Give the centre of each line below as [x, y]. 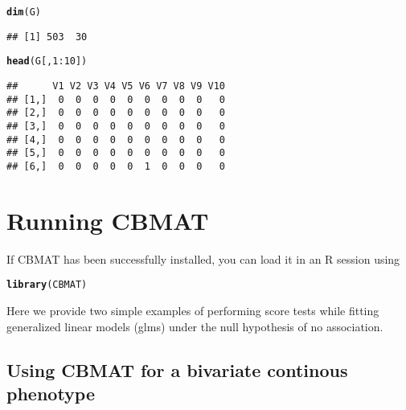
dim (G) [24, 12]
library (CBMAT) [47, 285]
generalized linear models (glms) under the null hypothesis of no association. [195, 326]
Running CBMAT [108, 220]
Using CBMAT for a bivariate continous [177, 369]
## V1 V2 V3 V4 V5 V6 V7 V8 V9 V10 [116, 86]
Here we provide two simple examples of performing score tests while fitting [193, 310]
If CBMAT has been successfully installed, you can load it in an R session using [203, 258]
